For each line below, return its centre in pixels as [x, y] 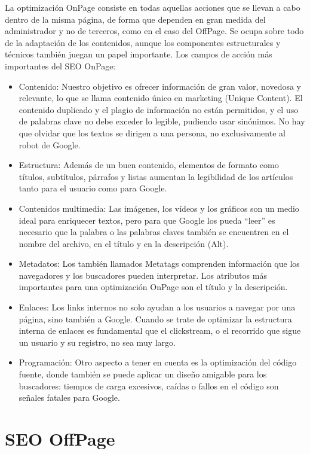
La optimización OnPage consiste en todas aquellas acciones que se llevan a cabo [153, 7]
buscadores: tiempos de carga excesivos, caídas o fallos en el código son [149, 386]
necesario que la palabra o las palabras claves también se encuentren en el [154, 232]
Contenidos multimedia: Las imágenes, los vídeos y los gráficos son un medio [159, 208]
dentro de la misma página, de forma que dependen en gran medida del [135, 19]
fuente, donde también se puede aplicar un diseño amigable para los [143, 374]
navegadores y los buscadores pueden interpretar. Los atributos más [143, 275]
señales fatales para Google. [69, 397]
